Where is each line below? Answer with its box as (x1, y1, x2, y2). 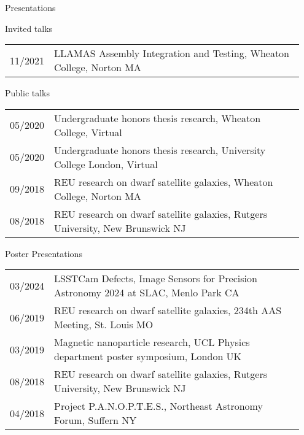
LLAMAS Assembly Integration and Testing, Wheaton (54, 46, 290, 61)
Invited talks (5, 21, 53, 34)
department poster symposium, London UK (54, 349, 242, 364)
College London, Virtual (54, 156, 158, 171)
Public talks (5, 87, 50, 99)
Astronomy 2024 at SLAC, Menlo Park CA (54, 285, 240, 300)
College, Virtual (54, 125, 122, 139)
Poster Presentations (5, 247, 82, 260)
